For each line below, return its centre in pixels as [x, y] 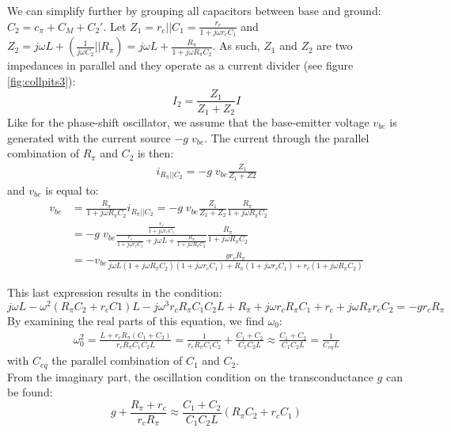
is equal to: [72, 189]
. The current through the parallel [287, 137]
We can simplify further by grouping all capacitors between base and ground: [194, 10]
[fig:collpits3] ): [42, 80]
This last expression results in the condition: [115, 292]
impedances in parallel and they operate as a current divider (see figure [180, 65]
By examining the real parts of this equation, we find [136, 320]
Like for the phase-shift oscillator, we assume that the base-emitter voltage [188, 122]
